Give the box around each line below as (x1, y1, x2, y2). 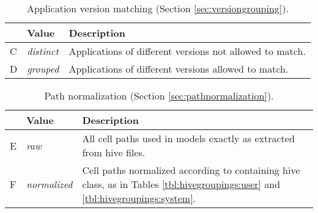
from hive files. (82, 145, 146, 159)
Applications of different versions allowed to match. (68, 62, 289, 76)
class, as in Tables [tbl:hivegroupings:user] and (82, 177, 281, 191)
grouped (27, 62, 59, 76)
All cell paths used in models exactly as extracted (82, 131, 295, 145)
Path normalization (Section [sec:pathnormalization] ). (44, 88, 274, 103)
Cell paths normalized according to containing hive (82, 163, 300, 177)
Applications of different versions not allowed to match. (68, 44, 306, 58)
